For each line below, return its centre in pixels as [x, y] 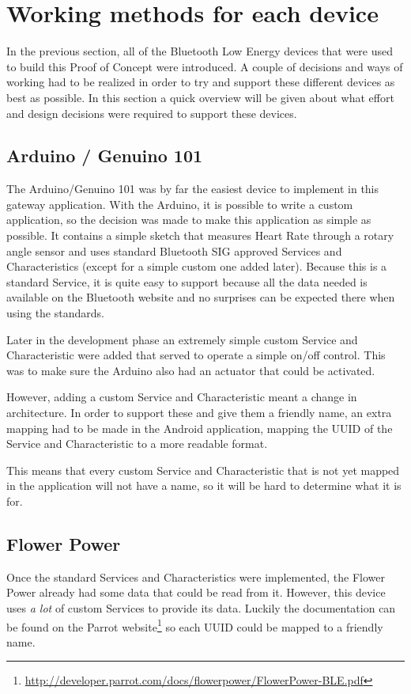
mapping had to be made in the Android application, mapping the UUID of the [200, 428]
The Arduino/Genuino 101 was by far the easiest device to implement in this [193, 189]
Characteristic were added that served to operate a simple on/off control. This [196, 355]
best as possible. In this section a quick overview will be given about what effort [200, 97]
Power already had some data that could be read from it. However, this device [196, 592]
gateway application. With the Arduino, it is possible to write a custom [180, 204]
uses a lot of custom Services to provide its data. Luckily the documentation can [201, 607]
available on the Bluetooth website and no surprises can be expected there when [201, 297]
